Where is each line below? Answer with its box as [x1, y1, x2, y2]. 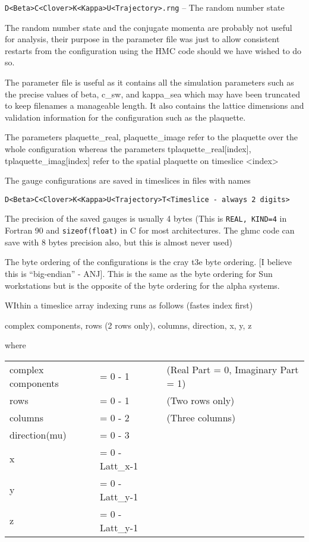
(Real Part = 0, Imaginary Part [166, 362, 299, 376]
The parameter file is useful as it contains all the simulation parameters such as [5, 76, 294, 89]
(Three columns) [166, 410, 236, 424]
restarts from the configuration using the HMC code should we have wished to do [5, 44, 302, 56]
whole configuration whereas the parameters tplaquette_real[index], [5, 143, 251, 155]
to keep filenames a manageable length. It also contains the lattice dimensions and [5, 99, 304, 112]
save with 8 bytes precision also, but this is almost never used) [5, 235, 232, 248]
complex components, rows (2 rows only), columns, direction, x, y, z [5, 319, 252, 331]
